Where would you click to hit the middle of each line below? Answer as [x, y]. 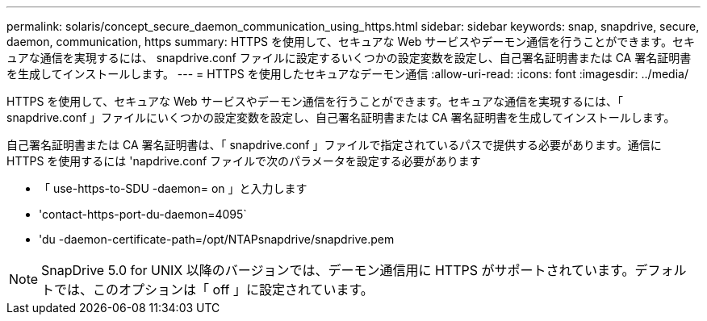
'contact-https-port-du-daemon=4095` [143, 214]
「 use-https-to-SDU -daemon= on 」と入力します [173, 188]
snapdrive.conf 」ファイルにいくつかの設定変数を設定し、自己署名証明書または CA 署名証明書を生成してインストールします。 [341, 117]
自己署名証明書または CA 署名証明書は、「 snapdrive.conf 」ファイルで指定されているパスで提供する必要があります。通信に [334, 145]
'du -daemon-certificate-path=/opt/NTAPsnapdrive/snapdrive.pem [217, 239]
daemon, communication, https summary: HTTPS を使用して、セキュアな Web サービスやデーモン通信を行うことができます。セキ [351, 42]
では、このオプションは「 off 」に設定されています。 [214, 290]
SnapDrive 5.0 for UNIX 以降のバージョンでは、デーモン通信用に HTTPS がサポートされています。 [338, 270]
